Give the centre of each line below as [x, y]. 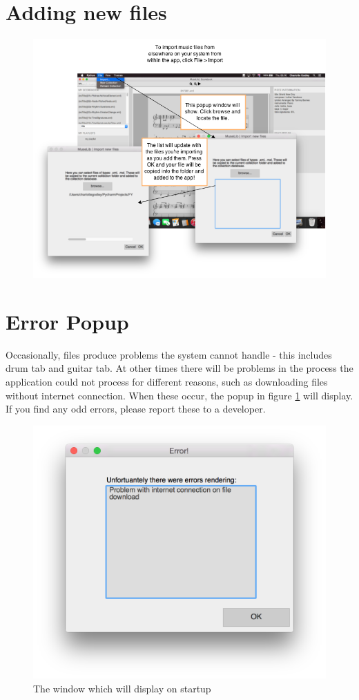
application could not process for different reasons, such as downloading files [167, 381]
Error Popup [67, 321]
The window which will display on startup [122, 689]
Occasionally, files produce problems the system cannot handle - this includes [169, 354]
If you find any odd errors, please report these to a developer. [136, 409]
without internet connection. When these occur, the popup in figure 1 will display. [179, 395]
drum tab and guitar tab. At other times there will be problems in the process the [179, 368]
